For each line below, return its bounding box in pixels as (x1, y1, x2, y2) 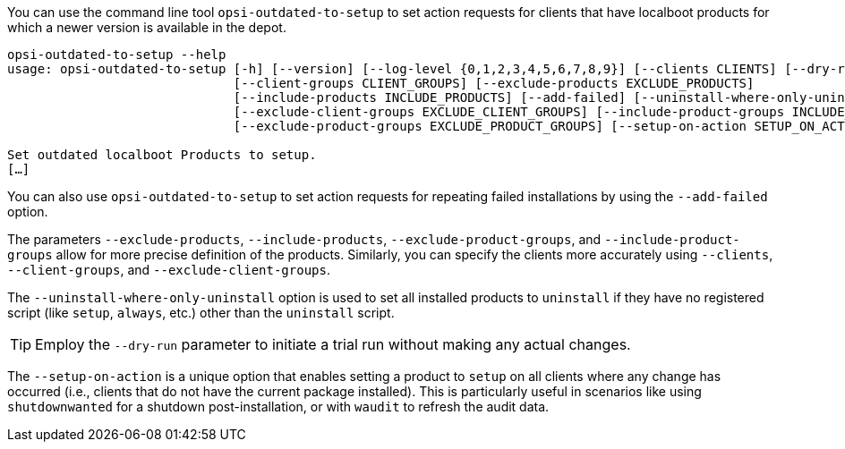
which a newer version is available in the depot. (7, 20, 286, 35)
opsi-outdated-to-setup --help (7, 47, 226, 62)
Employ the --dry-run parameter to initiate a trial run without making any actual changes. (35, 335, 631, 353)
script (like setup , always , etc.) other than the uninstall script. (7, 305, 395, 320)
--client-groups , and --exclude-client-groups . (7, 262, 330, 277)
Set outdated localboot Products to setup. (7, 148, 317, 162)
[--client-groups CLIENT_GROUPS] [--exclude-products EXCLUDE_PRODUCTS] (233, 76, 755, 90)
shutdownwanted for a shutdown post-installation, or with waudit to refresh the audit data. (7, 399, 550, 414)
